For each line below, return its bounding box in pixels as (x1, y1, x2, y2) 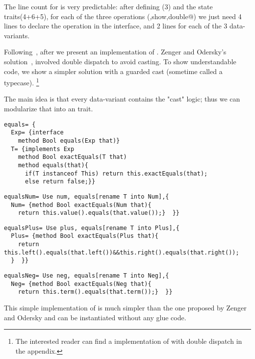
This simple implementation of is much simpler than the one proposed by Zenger (4, 303, 247, 313)
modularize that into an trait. (4, 103, 93, 113)
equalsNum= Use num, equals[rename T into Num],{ (4, 193, 169, 200)
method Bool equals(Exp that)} (18, 137, 120, 144)
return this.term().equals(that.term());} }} (18, 288, 173, 296)
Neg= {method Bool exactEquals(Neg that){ (11, 280, 152, 287)
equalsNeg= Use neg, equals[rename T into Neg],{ (4, 272, 169, 280)
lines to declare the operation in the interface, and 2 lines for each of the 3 (4, 21, 228, 31)
